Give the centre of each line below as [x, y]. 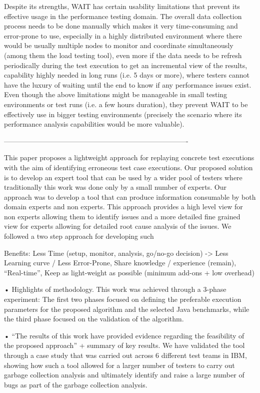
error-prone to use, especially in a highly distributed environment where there [123, 35]
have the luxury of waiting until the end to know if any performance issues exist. [128, 84]
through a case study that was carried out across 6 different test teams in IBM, [125, 355]
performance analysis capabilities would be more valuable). [94, 124]
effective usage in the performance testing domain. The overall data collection [123, 16]
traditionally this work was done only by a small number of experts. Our [115, 187]
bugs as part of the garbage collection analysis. [76, 384]
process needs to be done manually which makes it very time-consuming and [121, 26]
